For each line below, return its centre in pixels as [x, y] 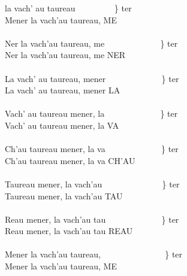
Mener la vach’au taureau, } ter [94, 254]
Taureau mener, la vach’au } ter [92, 184]
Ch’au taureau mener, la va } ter [92, 149]
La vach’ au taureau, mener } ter [92, 78]
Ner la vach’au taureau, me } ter [91, 43]
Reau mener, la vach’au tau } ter [92, 219]
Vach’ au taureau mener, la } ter [91, 113]
